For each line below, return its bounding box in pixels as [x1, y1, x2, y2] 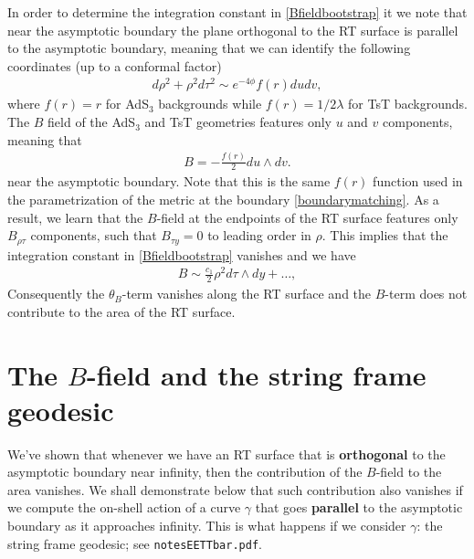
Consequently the [7, 284, 105, 303]
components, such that [30, 226, 157, 245]
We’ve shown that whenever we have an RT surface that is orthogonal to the [7, 444, 446, 463]
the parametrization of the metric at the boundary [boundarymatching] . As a [7, 190, 439, 209]
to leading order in [207, 226, 311, 245]
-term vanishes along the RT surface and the [121, 284, 372, 303]
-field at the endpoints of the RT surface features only [156, 207, 458, 227]
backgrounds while [158, 94, 262, 113]
